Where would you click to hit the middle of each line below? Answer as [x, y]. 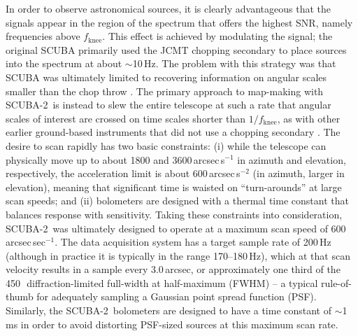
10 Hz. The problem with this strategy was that [234, 63]
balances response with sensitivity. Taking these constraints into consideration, [174, 214]
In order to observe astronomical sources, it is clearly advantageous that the [168, 8]
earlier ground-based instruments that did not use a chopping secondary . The [173, 132]
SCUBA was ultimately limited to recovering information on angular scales [166, 77]
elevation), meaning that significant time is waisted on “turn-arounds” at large [174, 187]
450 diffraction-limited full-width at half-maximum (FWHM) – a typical [162, 282]
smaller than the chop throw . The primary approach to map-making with [165, 91]
